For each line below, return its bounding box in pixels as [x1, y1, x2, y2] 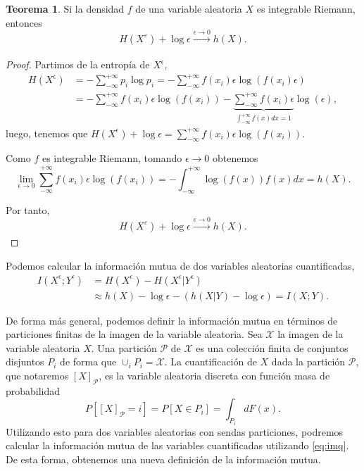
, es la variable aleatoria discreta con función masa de [99, 368, 330, 382]
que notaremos [6, 368, 69, 382]
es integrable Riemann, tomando [42, 151, 182, 165]
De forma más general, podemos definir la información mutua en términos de [6, 313, 338, 327]
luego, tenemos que [6, 125, 88, 140]
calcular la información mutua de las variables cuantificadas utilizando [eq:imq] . [6, 438, 349, 453]
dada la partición [271, 354, 346, 369]
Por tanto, [6, 202, 50, 217]
